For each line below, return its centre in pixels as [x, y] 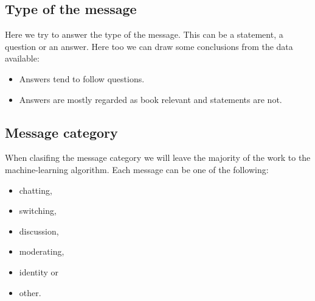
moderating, [42, 251]
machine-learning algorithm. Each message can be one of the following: [137, 169]
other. [30, 292]
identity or [39, 271]
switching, [38, 211]
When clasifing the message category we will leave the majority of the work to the [158, 158]
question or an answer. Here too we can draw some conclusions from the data [149, 46]
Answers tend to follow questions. [82, 78]
